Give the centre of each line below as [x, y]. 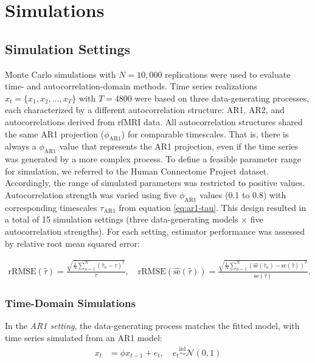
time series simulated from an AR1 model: [84, 337]
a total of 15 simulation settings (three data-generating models [122, 219]
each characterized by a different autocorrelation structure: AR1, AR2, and [145, 110]
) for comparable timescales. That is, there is [205, 133]
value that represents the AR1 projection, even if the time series [179, 146]
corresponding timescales [51, 207]
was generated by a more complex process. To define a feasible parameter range [153, 159]
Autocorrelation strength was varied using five [91, 194]
